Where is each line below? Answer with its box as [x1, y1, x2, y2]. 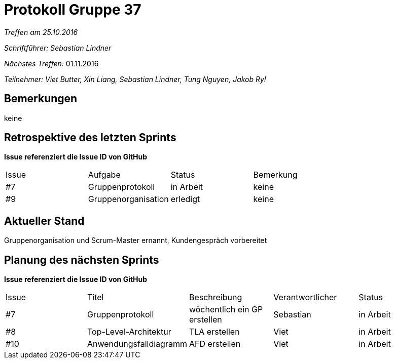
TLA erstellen [189, 327, 240, 337]
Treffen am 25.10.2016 [4, 27, 78, 36]
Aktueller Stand [4, 214, 85, 227]
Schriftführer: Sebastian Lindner [4, 43, 112, 52]
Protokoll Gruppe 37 [4, 1, 141, 18]
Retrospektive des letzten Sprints [4, 131, 176, 144]
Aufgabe [88, 170, 121, 180]
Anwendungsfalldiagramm [87, 339, 187, 349]
